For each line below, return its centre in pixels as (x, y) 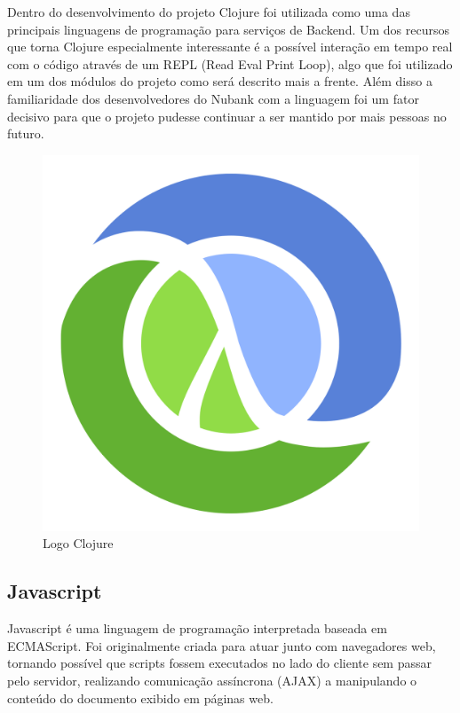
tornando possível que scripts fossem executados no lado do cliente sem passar (220, 663)
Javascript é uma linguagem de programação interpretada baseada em (197, 628)
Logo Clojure (78, 543)
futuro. (26, 133)
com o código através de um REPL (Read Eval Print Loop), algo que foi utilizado (230, 63)
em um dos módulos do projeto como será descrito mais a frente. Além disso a (220, 81)
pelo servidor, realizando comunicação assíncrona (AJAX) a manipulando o (212, 680)
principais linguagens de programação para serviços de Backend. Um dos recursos (228, 29)
